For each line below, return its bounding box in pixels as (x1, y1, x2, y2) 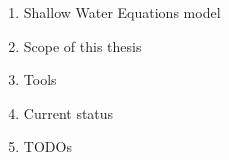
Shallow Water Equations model (23, 2, 221, 22)
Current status (23, 102, 114, 123)
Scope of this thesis (23, 35, 142, 56)
